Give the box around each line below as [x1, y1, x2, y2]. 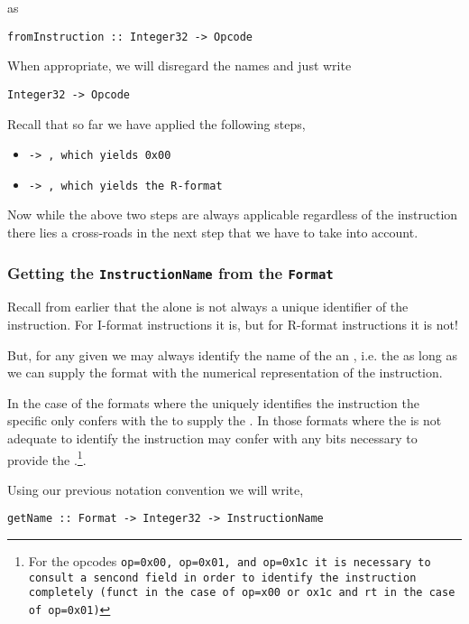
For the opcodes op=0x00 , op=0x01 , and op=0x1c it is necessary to [28, 552, 431, 571]
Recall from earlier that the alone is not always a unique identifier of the [7, 297, 409, 316]
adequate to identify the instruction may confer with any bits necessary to [7, 428, 418, 447]
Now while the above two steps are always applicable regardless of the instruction [7, 205, 458, 224]
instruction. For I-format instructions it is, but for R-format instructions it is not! [7, 314, 458, 333]
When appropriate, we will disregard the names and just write [7, 56, 352, 75]
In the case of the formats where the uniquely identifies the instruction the [7, 393, 419, 412]
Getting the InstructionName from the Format [7, 261, 334, 284]
